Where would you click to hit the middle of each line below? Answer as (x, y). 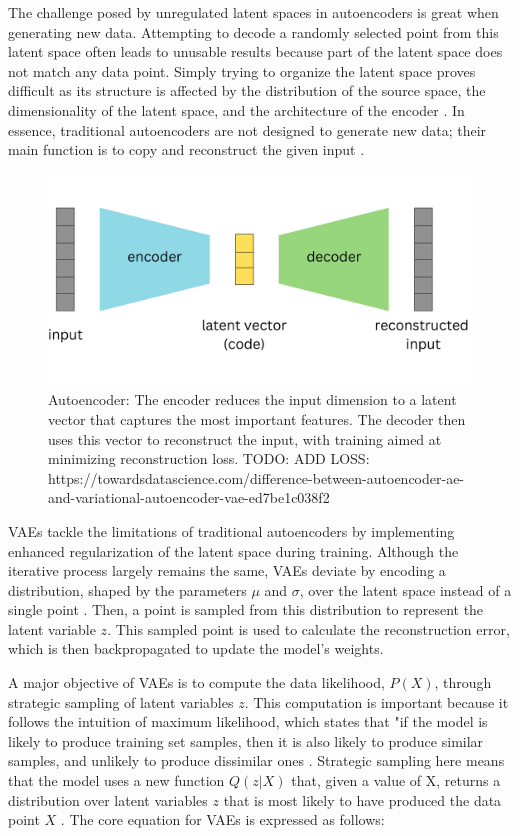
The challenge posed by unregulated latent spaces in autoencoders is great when (253, 12)
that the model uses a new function (116, 780)
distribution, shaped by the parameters (127, 589)
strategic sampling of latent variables (121, 701)
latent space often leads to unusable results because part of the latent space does (255, 51)
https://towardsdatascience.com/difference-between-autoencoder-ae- (256, 477)
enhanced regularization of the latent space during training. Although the (233, 550)
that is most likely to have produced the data (362, 799)
